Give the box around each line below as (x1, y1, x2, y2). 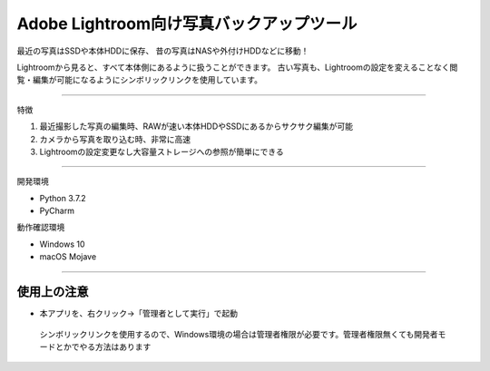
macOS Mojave (39, 251, 97, 262)
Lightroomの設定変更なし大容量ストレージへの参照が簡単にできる (39, 146, 285, 157)
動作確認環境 (16, 222, 65, 233)
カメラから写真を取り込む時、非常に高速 (39, 133, 191, 144)
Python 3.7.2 (39, 192, 86, 203)
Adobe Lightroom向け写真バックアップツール (16, 14, 358, 34)
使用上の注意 (16, 284, 89, 299)
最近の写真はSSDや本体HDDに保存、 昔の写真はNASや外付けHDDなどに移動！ (16, 45, 309, 56)
